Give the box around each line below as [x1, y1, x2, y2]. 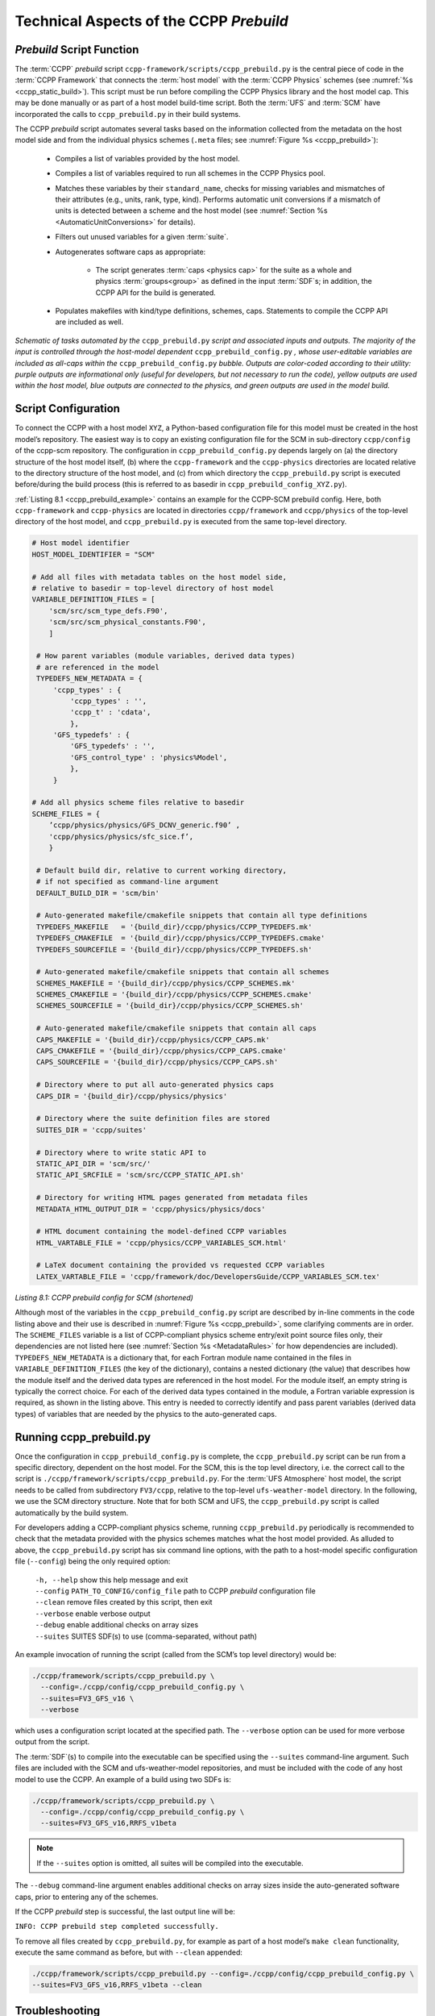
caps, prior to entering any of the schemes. [14, 1892, 159, 1901]
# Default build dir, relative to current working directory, [36, 865, 288, 875]
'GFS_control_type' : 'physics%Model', [69, 752, 228, 762]
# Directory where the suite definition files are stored [36, 1114, 270, 1123]
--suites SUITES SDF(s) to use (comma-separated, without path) [35, 1631, 258, 1641]
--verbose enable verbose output [35, 1609, 151, 1618]
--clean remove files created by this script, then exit [35, 1597, 213, 1607]
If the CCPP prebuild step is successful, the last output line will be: [14, 1906, 235, 1916]
